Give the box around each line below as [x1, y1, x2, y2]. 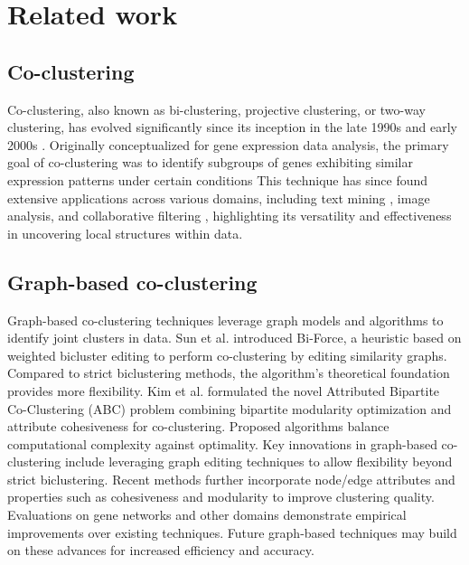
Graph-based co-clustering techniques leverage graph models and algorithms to [7, 310, 444, 329]
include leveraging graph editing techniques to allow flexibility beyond [64, 452, 453, 471]
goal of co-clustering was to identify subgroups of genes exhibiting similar [7, 153, 413, 172]
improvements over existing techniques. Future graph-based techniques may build [7, 523, 457, 541]
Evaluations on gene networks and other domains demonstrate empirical [7, 505, 407, 524]
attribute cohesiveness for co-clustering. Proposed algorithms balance [7, 417, 389, 436]
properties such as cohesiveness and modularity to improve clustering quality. [7, 487, 435, 506]
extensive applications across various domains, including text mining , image [7, 188, 430, 207]
